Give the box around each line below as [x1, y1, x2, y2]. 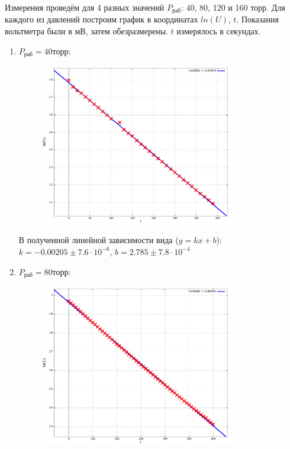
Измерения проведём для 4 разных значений [5, 1, 165, 13]
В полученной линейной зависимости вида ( [18, 234, 179, 246]
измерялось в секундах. [176, 25, 261, 37]
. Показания [236, 13, 279, 25]
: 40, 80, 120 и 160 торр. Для [181, 1, 285, 13]
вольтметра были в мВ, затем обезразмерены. [5, 25, 168, 37]
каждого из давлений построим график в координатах [5, 13, 198, 25]
